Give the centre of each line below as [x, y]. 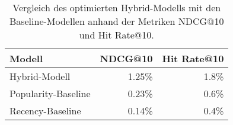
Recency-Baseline [45, 110]
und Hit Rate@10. [116, 35]
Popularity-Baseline [50, 93]
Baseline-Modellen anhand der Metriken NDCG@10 [116, 21]
